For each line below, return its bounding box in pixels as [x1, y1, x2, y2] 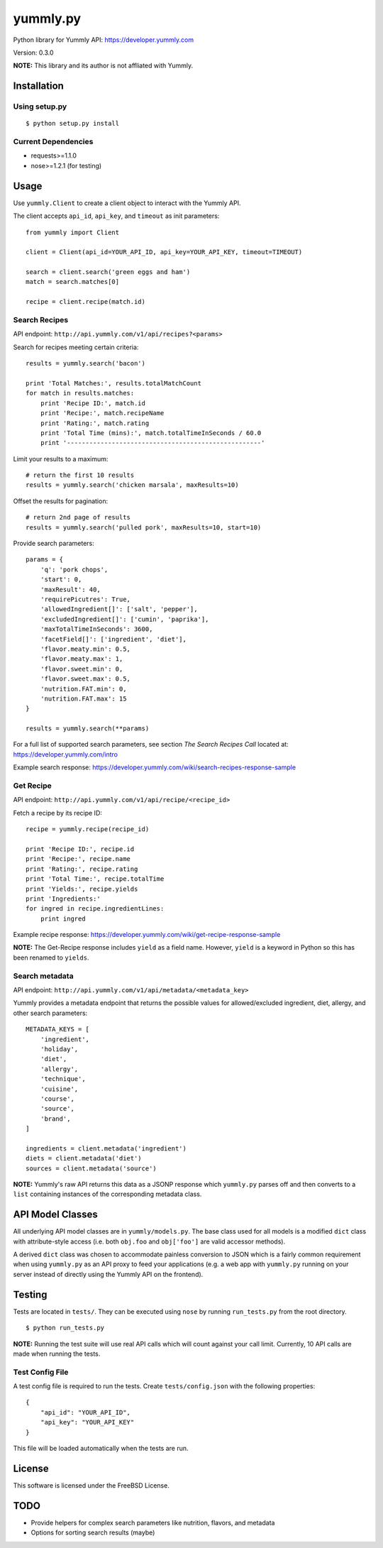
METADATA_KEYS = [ [26, 1026, 90, 1033]
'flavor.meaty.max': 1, [40, 655, 123, 663]
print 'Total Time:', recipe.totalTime [26, 875, 165, 883]
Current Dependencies [13, 137, 94, 147]
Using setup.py [13, 101, 67, 111]
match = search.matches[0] [26, 278, 120, 286]
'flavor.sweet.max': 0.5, [40, 675, 131, 683]
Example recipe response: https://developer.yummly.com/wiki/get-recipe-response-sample [13, 931, 281, 939]
